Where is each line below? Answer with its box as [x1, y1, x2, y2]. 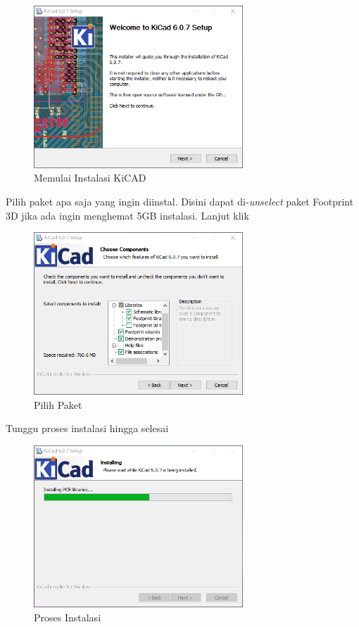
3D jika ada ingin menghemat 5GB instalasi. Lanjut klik [6, 208, 249, 222]
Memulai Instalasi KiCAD [34, 170, 146, 185]
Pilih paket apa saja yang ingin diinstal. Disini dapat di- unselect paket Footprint [6, 194, 354, 208]
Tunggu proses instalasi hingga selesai [6, 421, 169, 436]
